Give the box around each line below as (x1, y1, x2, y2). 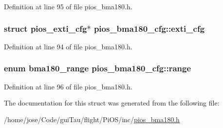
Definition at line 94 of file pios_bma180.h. (4, 41, 132, 51)
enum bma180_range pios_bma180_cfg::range (4, 62, 191, 74)
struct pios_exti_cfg (4, 22, 87, 34)
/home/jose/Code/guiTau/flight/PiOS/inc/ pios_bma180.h (4, 114, 180, 124)
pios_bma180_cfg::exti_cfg (93, 22, 205, 34)
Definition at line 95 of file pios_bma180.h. (4, 1, 132, 11)
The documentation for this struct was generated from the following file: (4, 98, 220, 108)
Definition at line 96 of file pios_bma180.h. (4, 81, 132, 91)
